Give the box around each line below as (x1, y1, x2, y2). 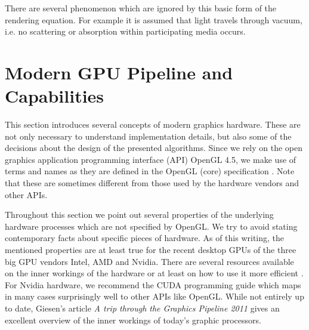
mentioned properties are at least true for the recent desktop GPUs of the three (5, 243, 296, 256)
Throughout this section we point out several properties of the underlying (5, 208, 274, 221)
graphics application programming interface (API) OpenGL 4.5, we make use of (5, 153, 296, 165)
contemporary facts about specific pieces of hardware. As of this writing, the (5, 232, 285, 244)
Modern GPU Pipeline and (5, 60, 233, 84)
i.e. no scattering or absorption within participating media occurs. (5, 25, 246, 38)
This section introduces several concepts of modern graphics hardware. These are (5, 118, 301, 131)
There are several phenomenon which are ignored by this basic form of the (5, 2, 277, 14)
